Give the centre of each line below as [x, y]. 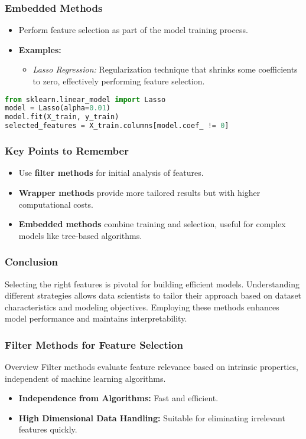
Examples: [40, 49]
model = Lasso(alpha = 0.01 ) [58, 108]
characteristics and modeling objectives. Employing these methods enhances [142, 307]
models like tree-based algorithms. [80, 235]
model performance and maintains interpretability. [96, 318]
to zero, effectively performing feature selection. [119, 81]
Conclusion [31, 262]
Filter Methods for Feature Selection [94, 344]
